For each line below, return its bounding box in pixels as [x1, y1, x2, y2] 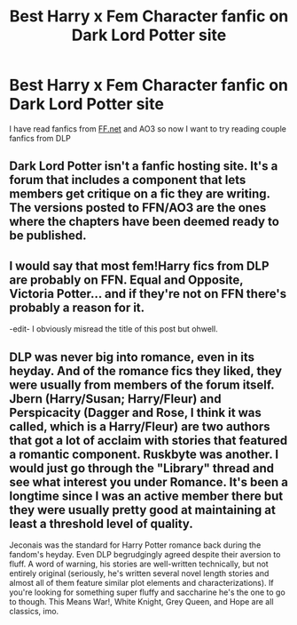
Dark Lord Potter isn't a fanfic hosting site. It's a [9, 158, 278, 174]
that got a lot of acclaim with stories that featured [9, 433, 288, 448]
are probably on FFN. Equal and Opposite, [9, 272, 244, 287]
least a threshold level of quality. [9, 516, 193, 531]
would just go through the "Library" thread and [9, 461, 275, 476]
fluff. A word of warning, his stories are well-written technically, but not [9, 558, 269, 569]
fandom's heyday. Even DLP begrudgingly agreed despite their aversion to [9, 549, 281, 559]
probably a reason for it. [9, 300, 145, 315]
